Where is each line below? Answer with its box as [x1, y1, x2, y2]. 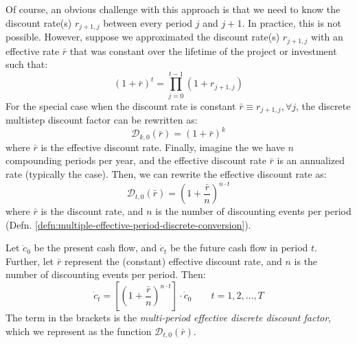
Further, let [5, 253, 54, 268]
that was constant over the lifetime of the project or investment [69, 43, 337, 58]
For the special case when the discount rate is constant [5, 98, 236, 113]
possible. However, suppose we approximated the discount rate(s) [5, 30, 280, 44]
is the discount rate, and [41, 204, 143, 218]
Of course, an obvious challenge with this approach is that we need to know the [5, 2, 341, 16]
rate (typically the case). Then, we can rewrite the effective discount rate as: [5, 167, 327, 181]
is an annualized [277, 153, 345, 168]
